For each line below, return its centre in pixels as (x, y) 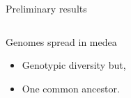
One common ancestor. (71, 88)
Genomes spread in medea (61, 41)
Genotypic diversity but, (74, 65)
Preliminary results (46, 8)
